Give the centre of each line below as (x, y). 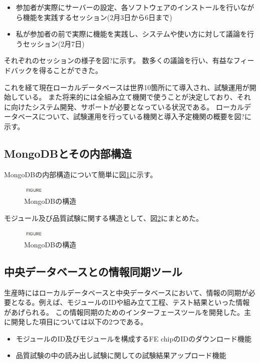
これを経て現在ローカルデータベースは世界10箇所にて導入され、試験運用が (127, 87)
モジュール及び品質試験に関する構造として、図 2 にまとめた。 (103, 218)
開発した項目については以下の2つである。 (79, 322)
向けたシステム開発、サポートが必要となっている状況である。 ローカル (127, 106)
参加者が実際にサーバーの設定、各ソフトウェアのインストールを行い (128, 7)
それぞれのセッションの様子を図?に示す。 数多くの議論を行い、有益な (119, 60)
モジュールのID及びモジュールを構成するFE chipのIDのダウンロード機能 (134, 338)
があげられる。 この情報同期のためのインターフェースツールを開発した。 (124, 312)
